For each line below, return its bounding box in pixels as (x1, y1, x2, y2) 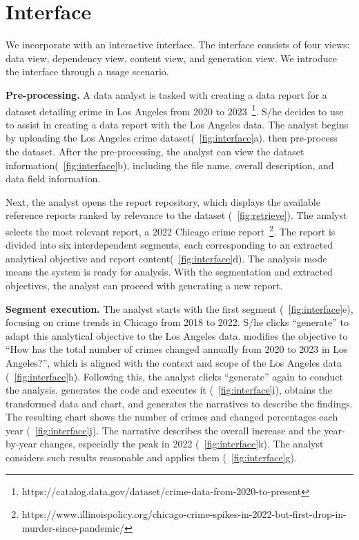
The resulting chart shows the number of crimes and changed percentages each (6, 409, 338, 424)
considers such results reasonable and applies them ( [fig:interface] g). (6, 450, 297, 465)
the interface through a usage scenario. (6, 64, 169, 79)
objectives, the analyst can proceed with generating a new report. (6, 278, 283, 292)
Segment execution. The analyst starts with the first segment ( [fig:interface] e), (6, 301, 353, 316)
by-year (6, 436, 37, 451)
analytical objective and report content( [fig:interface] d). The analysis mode (6, 251, 327, 265)
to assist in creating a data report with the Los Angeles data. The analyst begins (6, 117, 349, 131)
